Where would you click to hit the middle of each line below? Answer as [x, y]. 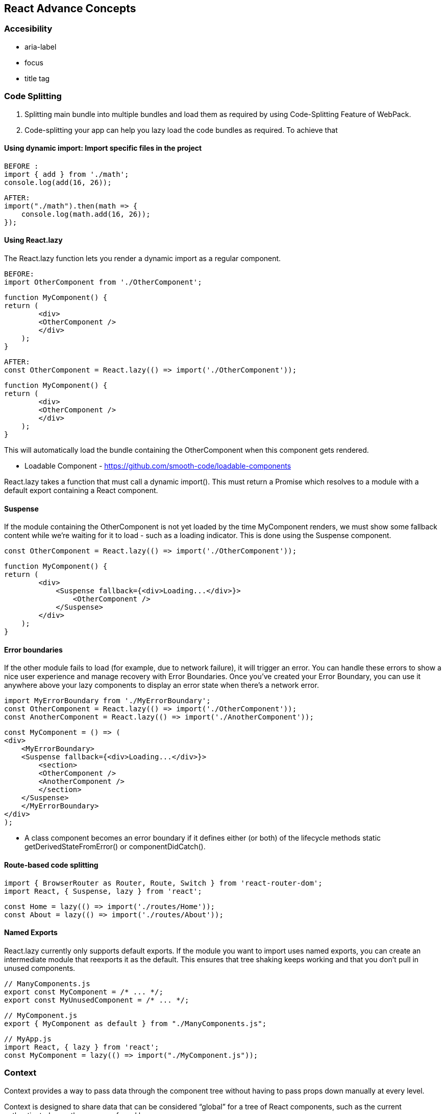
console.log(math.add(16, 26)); [86, 214]
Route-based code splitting [51, 865]
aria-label [41, 47]
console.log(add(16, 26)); [58, 182]
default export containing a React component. [81, 490]
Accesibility [28, 29]
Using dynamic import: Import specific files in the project [103, 148]
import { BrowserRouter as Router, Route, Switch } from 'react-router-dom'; [163, 883]
